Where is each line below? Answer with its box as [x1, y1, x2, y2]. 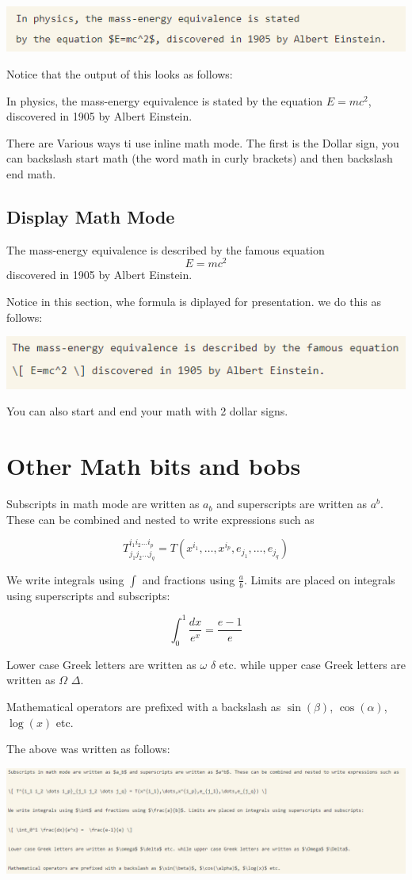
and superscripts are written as [216, 495, 367, 512]
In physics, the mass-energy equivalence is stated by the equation [6, 92, 323, 109]
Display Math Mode [6, 204, 175, 228]
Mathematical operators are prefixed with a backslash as [6, 698, 281, 714]
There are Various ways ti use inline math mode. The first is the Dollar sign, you [6, 134, 399, 151]
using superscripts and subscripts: [6, 587, 170, 603]
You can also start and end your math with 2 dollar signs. [6, 403, 288, 419]
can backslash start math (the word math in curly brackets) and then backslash [6, 150, 393, 166]
